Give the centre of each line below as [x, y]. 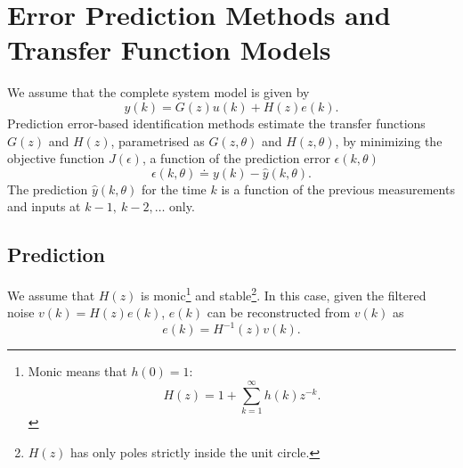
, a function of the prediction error [236, 158]
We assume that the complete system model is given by [158, 92]
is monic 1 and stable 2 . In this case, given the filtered [284, 294]
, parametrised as [158, 140]
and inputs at [44, 206]
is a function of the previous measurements [338, 189]
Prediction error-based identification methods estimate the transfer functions [216, 123]
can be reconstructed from [279, 312]
